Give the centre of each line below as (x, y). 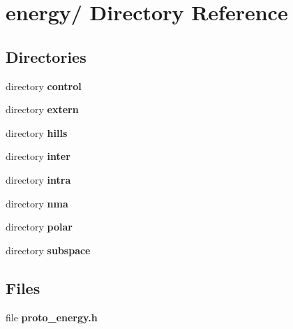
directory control (44, 86)
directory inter (38, 156)
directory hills (37, 132)
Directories (46, 56)
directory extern (42, 109)
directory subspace (48, 250)
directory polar (39, 227)
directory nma (37, 203)
